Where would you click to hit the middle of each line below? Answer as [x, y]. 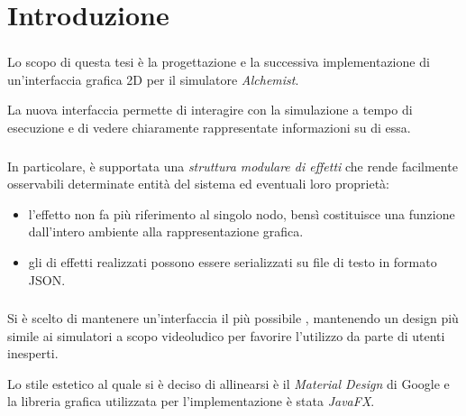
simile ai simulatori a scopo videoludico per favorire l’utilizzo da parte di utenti [226, 335]
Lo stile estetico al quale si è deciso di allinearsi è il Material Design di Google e [228, 383]
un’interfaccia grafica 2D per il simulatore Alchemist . [153, 79]
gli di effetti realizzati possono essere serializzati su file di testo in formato [233, 261]
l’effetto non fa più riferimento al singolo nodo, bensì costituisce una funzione [242, 213]
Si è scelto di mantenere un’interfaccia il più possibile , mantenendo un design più [233, 318]
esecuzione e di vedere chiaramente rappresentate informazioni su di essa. [209, 128]
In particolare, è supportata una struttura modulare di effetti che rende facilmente [233, 166]
